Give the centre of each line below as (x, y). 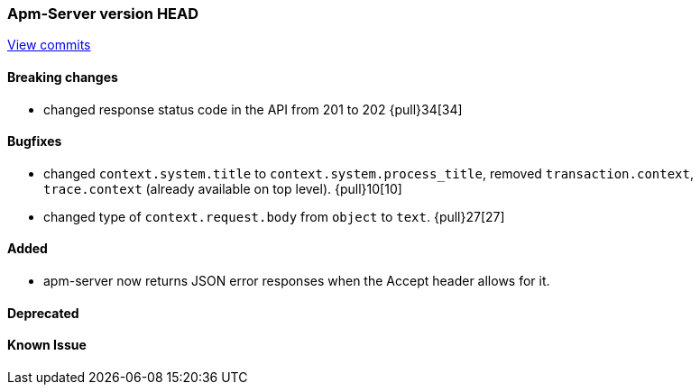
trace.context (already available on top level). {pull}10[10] (223, 188)
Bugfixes (35, 141)
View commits (49, 45)
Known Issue (47, 345)
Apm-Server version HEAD (103, 14)
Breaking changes (63, 77)
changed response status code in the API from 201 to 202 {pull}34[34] (253, 109)
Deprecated (43, 313)
